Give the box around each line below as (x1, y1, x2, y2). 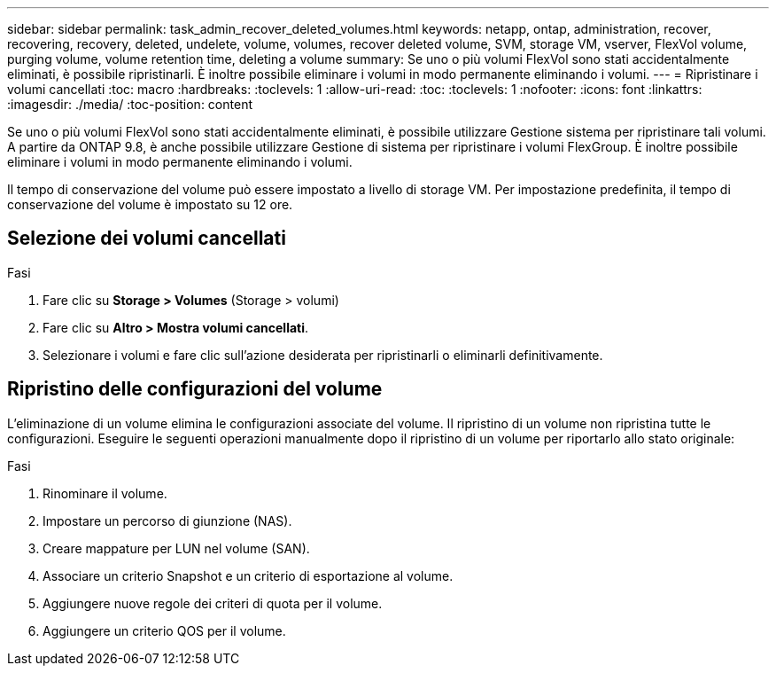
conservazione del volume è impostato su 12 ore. (7, 197, 293, 212)
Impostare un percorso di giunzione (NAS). (43, 513, 292, 528)
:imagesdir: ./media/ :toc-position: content (7, 97, 252, 112)
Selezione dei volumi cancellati (7, 227, 286, 250)
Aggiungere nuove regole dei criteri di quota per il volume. (43, 595, 383, 611)
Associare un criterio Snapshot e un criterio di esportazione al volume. (43, 567, 454, 583)
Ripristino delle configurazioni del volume (7, 378, 383, 401)
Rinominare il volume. (43, 485, 167, 501)
